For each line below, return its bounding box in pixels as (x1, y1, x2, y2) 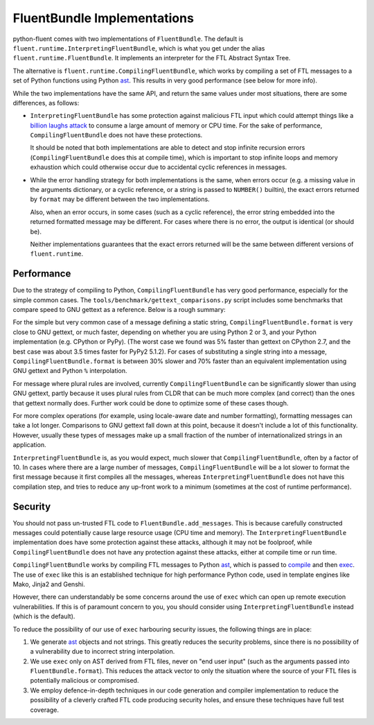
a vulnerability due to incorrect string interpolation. (30, 647, 175, 656)
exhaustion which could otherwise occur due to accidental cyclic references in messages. (30, 163, 287, 171)
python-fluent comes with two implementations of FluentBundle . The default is (12, 35, 244, 43)
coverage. (30, 706, 59, 714)
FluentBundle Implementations (12, 10, 194, 26)
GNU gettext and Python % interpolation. (12, 367, 127, 375)
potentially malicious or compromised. (30, 676, 139, 685)
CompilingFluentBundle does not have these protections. (30, 131, 203, 139)
